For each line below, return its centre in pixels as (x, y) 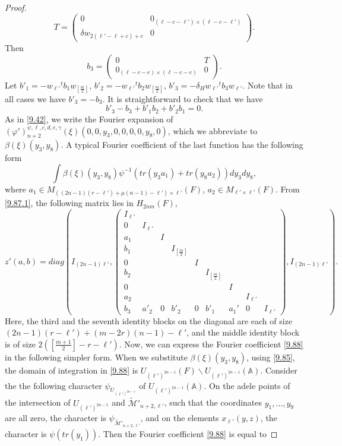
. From (288, 189)
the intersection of (38, 402)
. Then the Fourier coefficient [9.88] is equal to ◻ (188, 433)
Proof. (16, 7)
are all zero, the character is (56, 418)
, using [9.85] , (270, 357)
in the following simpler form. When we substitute (96, 357)
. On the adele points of (247, 385)
